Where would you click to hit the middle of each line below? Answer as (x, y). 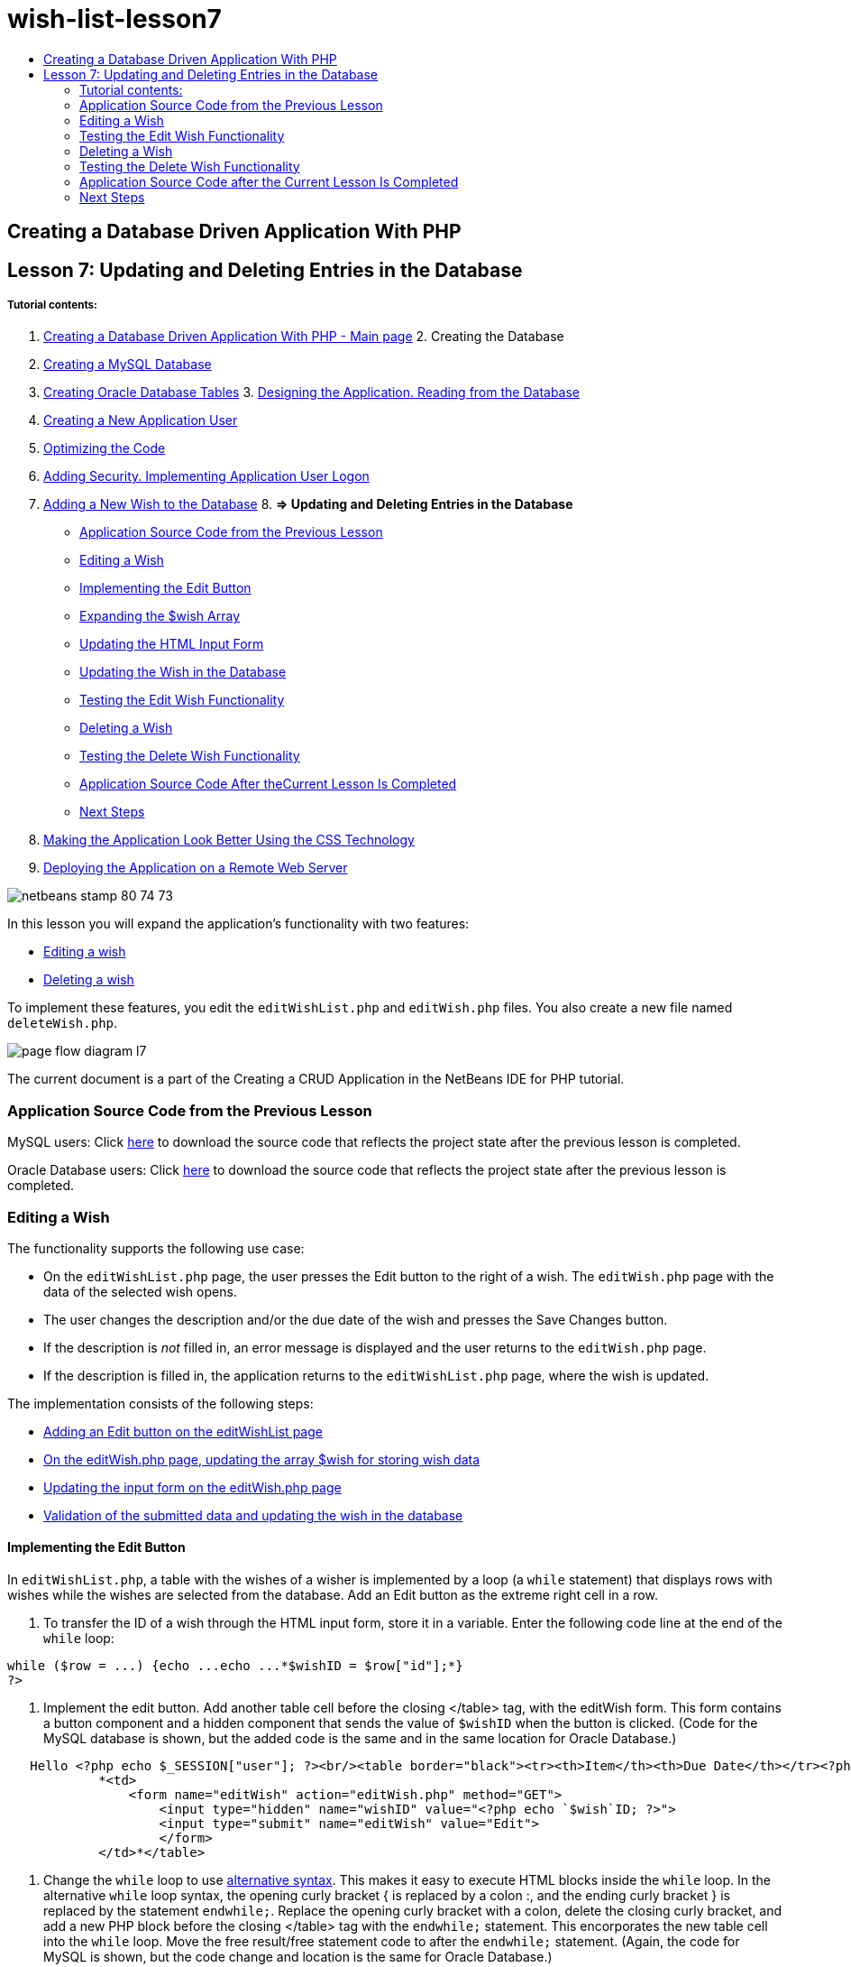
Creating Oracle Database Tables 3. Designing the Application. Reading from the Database (312, 392)
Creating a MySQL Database (128, 365)
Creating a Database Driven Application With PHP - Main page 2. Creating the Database (304, 337)
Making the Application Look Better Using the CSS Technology (229, 840)
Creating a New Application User (141, 420)
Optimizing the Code (105, 448)
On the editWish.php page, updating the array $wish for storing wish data (262, 1459)
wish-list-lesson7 (114, 19)
